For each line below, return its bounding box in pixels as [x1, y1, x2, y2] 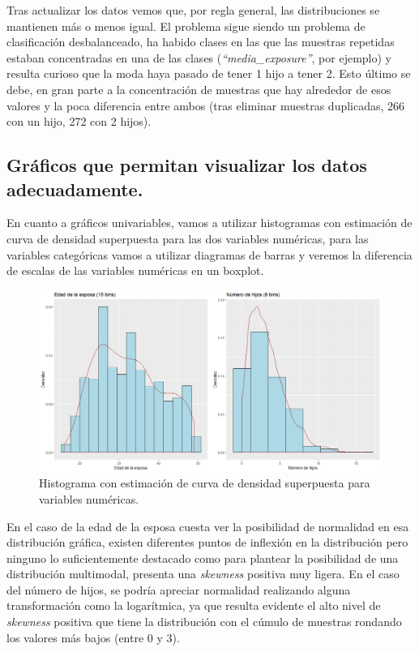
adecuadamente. [6, 176, 143, 201]
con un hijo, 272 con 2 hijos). [6, 113, 152, 130]
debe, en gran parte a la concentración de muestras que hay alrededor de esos [6, 80, 391, 97]
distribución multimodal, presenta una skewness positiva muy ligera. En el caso [6, 565, 400, 582]
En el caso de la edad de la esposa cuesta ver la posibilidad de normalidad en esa [6, 517, 409, 534]
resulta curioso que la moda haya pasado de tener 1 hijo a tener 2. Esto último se [6, 65, 411, 82]
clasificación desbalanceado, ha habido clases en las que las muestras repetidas [6, 33, 395, 50]
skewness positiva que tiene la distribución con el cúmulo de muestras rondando [6, 613, 402, 630]
